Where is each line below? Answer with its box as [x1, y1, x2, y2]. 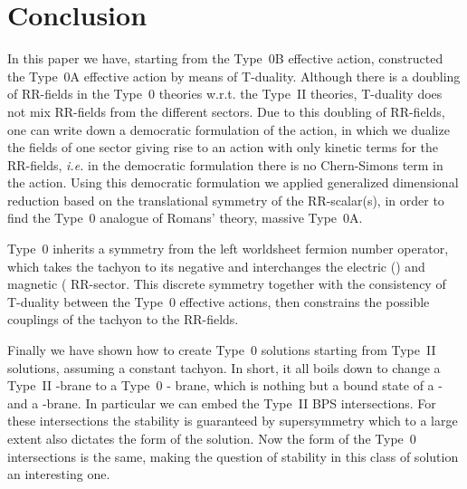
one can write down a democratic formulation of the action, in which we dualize [7, 120, 450, 139]
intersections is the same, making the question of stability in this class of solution [7, 446, 459, 465]
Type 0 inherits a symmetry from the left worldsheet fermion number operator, [7, 239, 449, 258]
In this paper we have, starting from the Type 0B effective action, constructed [7, 49, 443, 68]
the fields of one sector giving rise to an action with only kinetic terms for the [7, 138, 439, 157]
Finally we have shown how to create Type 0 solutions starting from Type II [7, 340, 436, 360]
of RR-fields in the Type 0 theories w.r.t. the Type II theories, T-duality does [7, 84, 443, 103]
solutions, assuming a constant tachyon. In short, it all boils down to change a [7, 358, 441, 377]
